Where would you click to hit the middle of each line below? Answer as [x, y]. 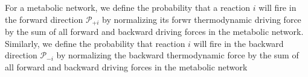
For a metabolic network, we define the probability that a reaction [127, 7]
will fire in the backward [239, 43]
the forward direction [44, 19]
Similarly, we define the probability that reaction [95, 43]
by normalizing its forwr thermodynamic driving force [202, 19]
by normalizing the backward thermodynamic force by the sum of [178, 55]
